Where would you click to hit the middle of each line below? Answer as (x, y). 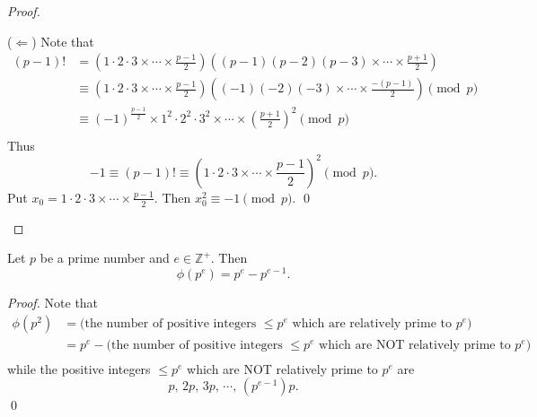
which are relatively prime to (372, 323)
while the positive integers (79, 368)
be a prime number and (105, 258)
